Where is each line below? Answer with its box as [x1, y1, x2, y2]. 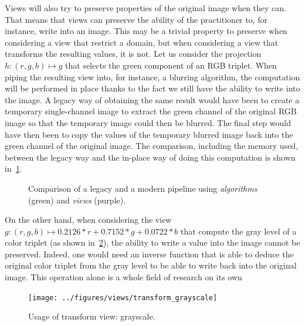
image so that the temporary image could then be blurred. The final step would [5, 116, 291, 128]
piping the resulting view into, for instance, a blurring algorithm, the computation [5, 70, 300, 83]
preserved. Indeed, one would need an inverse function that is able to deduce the [5, 247, 294, 260]
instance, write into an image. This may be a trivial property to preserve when [5, 25, 287, 37]
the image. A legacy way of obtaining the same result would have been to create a [5, 93, 300, 106]
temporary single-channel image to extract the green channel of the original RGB [5, 105, 297, 117]
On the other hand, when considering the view [5, 213, 172, 226]
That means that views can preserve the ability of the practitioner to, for [5, 13, 268, 25]
